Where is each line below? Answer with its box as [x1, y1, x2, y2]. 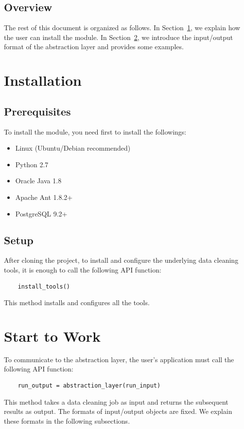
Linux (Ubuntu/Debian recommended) [15, 143, 131, 153]
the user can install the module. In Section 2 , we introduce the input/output [4, 32, 233, 42]
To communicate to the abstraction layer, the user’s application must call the [4, 354, 234, 364]
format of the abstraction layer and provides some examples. [4, 41, 184, 52]
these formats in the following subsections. [4, 415, 130, 426]
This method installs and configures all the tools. [4, 297, 150, 308]
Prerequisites [4, 103, 71, 118]
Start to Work [4, 326, 101, 346]
